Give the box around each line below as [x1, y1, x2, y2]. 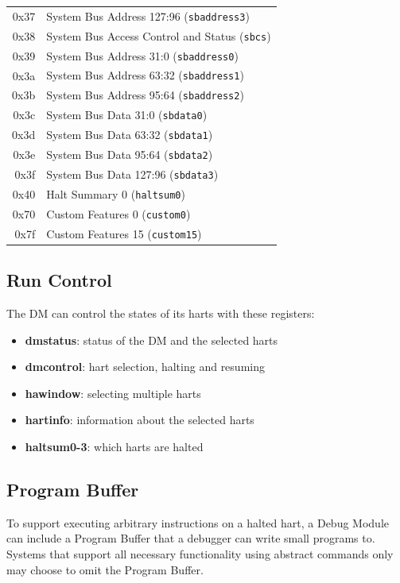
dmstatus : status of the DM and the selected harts [25, 331, 278, 348]
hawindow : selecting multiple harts [25, 384, 201, 401]
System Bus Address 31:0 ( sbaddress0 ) [46, 47, 239, 64]
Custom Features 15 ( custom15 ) [46, 225, 202, 241]
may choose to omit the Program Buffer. [6, 561, 204, 577]
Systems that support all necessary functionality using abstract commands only [6, 546, 394, 562]
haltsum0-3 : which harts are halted [25, 438, 204, 455]
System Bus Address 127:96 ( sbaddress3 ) [46, 7, 250, 24]
